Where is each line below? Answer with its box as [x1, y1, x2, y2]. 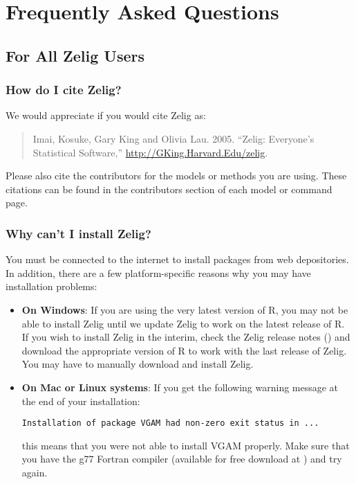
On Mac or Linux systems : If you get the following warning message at [21, 379, 339, 394]
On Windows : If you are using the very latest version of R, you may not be [21, 302, 348, 316]
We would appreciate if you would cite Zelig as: [6, 108, 206, 123]
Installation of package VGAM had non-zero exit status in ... [21, 418, 319, 429]
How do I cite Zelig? [6, 81, 122, 98]
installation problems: [6, 279, 97, 294]
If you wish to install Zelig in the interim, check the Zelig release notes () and [21, 330, 350, 344]
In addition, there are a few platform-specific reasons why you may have [6, 265, 311, 280]
